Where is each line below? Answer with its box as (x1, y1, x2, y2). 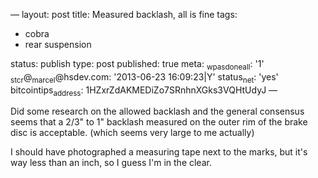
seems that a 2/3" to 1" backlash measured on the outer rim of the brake (10, 116, 308, 128)
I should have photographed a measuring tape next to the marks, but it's (10, 146, 308, 158)
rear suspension (24, 39, 92, 50)
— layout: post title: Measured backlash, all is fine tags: (10, 9, 238, 20)
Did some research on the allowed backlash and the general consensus (10, 105, 305, 118)
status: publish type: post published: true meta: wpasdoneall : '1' (10, 58, 265, 72)
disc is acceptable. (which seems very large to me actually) (10, 127, 255, 139)
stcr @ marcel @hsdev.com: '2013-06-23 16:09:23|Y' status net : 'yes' (10, 70, 279, 85)
